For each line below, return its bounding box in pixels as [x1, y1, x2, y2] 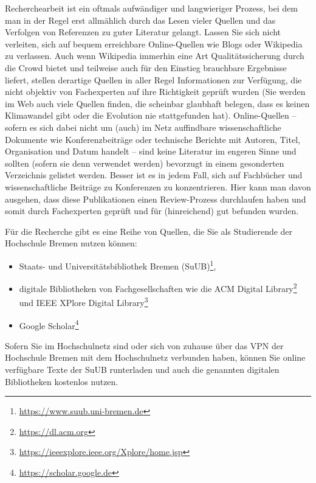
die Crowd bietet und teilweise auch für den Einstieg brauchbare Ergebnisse [5, 61, 287, 74]
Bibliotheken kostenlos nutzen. [5, 375, 118, 387]
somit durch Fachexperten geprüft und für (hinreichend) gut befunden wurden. [5, 204, 299, 217]
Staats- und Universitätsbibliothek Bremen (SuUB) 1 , [19, 257, 216, 272]
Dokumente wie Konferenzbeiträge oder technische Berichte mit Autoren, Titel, [5, 133, 300, 145]
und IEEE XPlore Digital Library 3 [19, 294, 148, 309]
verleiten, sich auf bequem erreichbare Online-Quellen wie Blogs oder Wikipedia [5, 37, 303, 50]
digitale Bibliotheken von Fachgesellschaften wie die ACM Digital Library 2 [19, 280, 297, 294]
